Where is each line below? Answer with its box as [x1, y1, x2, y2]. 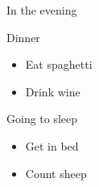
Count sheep [25, 164, 87, 181]
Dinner [6, 28, 40, 45]
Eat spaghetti [25, 56, 93, 73]
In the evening [6, 2, 77, 18]
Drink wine [25, 83, 80, 100]
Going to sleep [6, 110, 78, 127]
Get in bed [25, 137, 79, 154]
